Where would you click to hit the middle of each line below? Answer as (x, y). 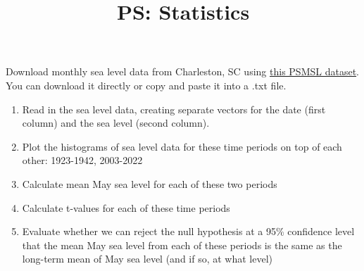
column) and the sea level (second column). (116, 123)
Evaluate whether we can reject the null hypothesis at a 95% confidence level (188, 231)
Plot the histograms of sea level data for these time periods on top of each (182, 146)
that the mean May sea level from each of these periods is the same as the (182, 245)
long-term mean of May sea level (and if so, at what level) (148, 259)
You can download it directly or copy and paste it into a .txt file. (146, 85)
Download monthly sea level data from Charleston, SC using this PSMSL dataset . (182, 71)
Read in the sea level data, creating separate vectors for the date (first (174, 109)
